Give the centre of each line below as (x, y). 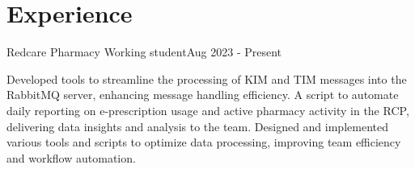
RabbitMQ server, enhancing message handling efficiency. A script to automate (203, 95)
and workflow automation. (71, 157)
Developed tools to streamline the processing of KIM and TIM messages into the (207, 78)
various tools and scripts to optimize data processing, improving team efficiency (204, 142)
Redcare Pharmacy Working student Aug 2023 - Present (144, 52)
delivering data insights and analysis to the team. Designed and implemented (197, 126)
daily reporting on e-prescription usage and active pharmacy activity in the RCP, (208, 110)
